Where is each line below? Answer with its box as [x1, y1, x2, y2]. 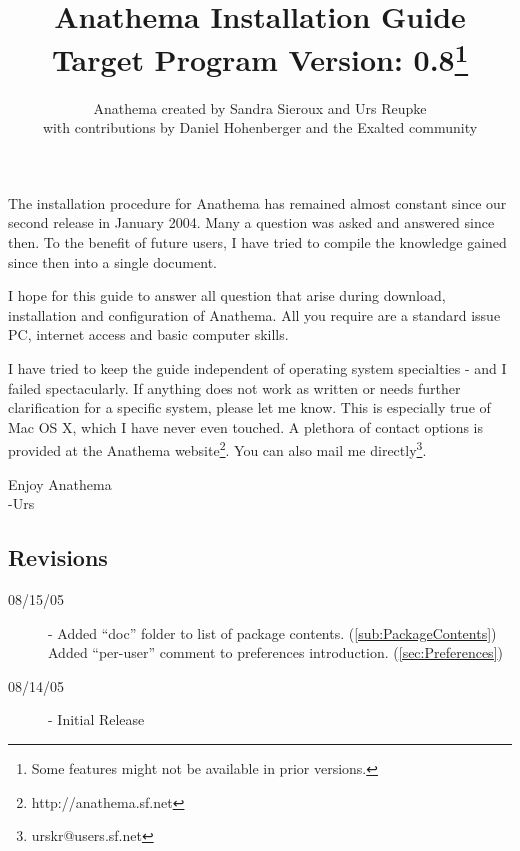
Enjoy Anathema [8, 473, 112, 494]
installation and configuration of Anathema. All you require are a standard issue [8, 304, 501, 325]
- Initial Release [48, 709, 145, 730]
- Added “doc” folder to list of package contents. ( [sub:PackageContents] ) [48, 622, 497, 643]
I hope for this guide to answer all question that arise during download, [8, 285, 446, 306]
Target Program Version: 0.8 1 [51, 35, 469, 80]
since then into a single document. [8, 251, 217, 272]
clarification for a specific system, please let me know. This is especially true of [8, 397, 491, 418]
